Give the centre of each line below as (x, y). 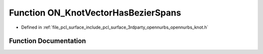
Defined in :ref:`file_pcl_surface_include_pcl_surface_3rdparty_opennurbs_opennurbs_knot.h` (115, 27)
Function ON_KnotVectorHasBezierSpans (95, 13)
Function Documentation (47, 41)
